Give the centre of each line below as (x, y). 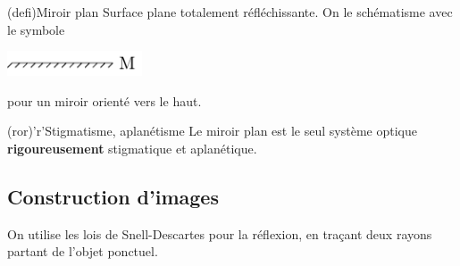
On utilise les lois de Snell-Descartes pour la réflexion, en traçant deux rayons (220, 233)
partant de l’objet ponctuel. (83, 251)
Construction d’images (113, 196)
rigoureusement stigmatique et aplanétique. (132, 148)
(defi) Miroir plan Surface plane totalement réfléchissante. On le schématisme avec (230, 12)
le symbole (36, 29)
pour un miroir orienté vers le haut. (105, 100)
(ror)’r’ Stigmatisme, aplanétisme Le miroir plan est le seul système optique (212, 131)
